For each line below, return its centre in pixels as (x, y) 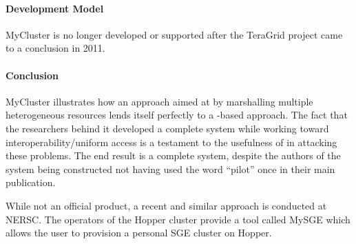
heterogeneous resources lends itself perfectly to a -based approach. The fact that (177, 115)
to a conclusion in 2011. (55, 48)
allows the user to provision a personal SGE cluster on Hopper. (139, 233)
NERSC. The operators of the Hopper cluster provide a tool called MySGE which (178, 219)
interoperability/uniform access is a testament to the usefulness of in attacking (171, 142)
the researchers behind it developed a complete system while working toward (167, 128)
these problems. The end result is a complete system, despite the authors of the (173, 155)
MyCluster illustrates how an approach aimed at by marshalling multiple (159, 101)
